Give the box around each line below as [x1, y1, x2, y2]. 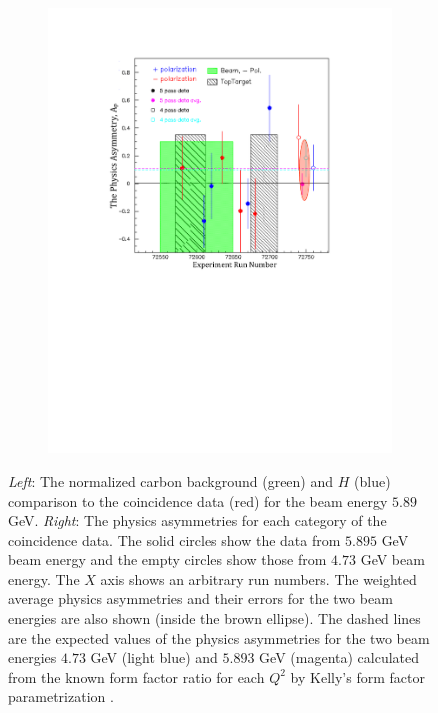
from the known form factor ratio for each [8, 666, 265, 687]
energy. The [8, 568, 80, 589]
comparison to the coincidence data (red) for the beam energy [8, 490, 388, 511]
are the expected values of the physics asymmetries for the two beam [8, 627, 430, 648]
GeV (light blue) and [90, 647, 218, 668]
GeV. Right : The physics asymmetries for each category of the [8, 510, 387, 531]
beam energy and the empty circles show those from [8, 549, 327, 570]
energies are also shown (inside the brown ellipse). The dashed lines [8, 608, 421, 629]
